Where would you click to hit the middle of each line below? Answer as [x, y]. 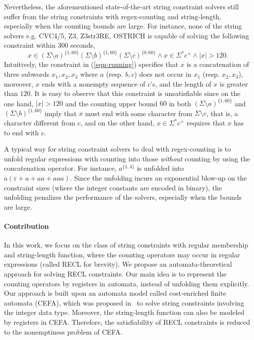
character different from [40, 123]
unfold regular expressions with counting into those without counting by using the [127, 158]
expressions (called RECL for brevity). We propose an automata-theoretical [118, 264]
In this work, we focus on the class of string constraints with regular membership [126, 245]
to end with [21, 132]
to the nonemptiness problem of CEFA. [63, 331]
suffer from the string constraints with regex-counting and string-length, [113, 16]
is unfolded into [160, 168]
